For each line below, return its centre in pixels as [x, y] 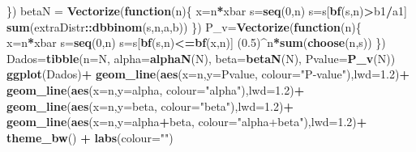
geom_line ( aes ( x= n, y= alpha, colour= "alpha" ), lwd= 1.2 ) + [156, 89]
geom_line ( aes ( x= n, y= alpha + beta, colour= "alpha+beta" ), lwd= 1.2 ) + [187, 122]
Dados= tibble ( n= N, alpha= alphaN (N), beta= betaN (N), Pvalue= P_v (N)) [201, 58]
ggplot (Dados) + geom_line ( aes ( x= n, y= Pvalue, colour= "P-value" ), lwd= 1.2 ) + [208, 74]
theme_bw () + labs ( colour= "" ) [90, 137]
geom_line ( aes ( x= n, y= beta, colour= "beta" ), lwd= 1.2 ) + [150, 106]
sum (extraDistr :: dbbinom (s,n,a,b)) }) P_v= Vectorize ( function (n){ [184, 26]
